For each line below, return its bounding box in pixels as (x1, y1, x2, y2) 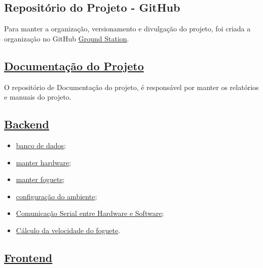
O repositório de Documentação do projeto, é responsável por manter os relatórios (4, 81, 259, 92)
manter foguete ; (16, 174, 65, 185)
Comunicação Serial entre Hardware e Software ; (16, 208, 164, 218)
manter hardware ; (16, 157, 71, 167)
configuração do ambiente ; (16, 191, 97, 201)
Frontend (4, 249, 53, 265)
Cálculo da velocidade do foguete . (16, 225, 121, 235)
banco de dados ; (16, 140, 66, 150)
